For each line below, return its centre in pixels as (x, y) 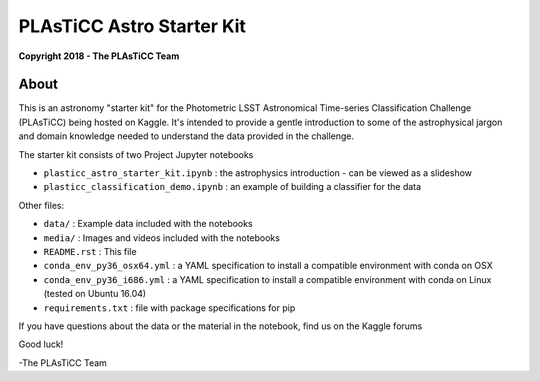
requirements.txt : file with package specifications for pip (169, 307)
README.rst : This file (90, 251)
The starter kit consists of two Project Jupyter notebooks (136, 154)
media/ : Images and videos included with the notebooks (161, 237)
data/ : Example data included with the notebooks (148, 224)
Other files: (41, 205)
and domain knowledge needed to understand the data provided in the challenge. (186, 136)
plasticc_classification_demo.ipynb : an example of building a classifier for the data (232, 187)
